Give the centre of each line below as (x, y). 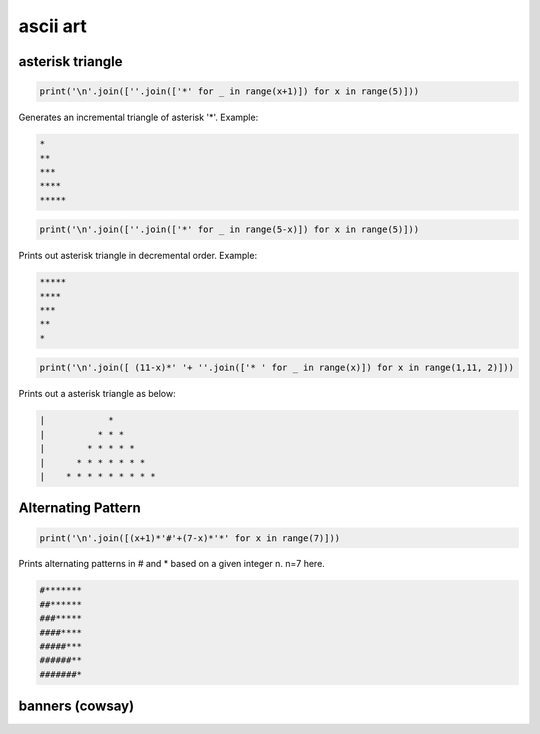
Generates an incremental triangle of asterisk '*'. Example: (138, 117)
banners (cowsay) (76, 706)
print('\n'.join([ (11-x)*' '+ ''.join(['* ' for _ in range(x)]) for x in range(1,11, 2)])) (277, 368)
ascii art (52, 26)
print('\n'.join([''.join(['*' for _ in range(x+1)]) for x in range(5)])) (229, 91)
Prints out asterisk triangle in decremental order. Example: (138, 256)
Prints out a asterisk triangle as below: (97, 394)
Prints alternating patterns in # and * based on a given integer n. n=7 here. (171, 564)
